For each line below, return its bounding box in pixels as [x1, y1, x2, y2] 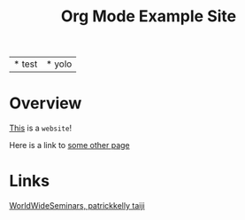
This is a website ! [9, 122, 73, 134]
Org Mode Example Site [60, 6, 237, 27]
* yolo [45, 58, 73, 70]
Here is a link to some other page [9, 140, 130, 151]
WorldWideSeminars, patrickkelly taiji [9, 200, 145, 211]
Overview [9, 93, 82, 114]
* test [13, 58, 38, 70]
